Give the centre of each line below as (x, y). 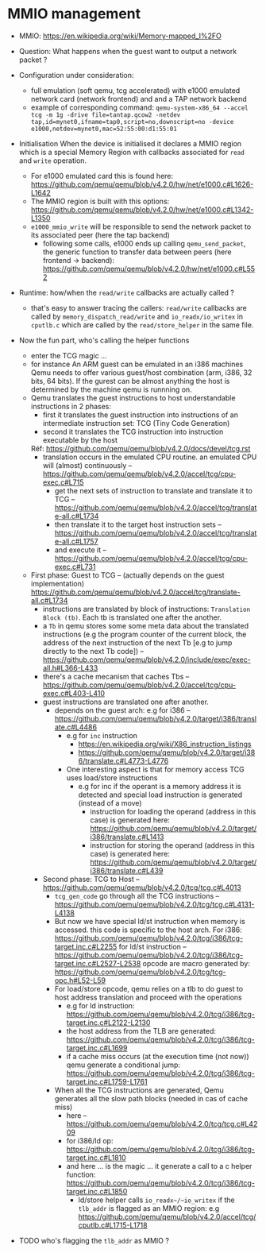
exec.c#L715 (63, 482)
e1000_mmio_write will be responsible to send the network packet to (141, 226)
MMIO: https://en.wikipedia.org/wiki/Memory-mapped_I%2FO (120, 36)
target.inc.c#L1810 (96, 1158)
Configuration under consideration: (76, 75)
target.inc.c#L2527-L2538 (98, 963)
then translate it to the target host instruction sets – (138, 524)
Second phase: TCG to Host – (91, 879)
